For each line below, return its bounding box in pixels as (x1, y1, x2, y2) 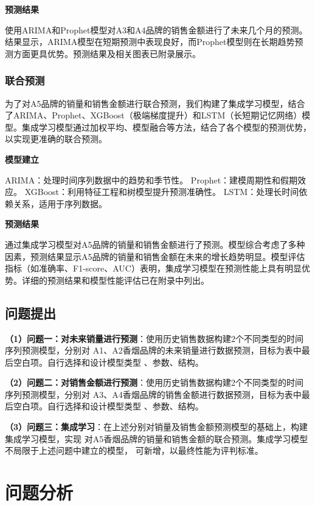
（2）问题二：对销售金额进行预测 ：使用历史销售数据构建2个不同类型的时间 (5, 376, 304, 389)
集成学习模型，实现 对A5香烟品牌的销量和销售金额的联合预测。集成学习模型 (5, 432, 308, 445)
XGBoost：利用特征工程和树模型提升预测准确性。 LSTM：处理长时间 (24, 185, 299, 198)
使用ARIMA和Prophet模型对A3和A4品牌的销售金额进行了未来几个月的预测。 (5, 23, 308, 36)
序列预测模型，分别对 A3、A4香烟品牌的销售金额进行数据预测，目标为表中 (5, 388, 302, 400)
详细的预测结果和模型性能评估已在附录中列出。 (21, 273, 209, 286)
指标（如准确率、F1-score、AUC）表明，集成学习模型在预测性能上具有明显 (5, 262, 302, 275)
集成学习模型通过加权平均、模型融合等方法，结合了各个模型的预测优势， (21, 120, 311, 133)
